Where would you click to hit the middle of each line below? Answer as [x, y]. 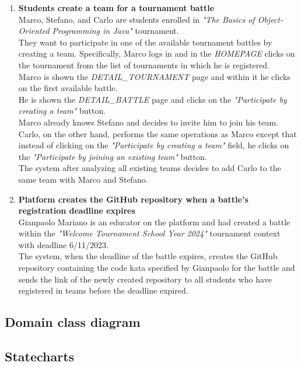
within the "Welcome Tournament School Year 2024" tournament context [149, 233]
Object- [270, 19]
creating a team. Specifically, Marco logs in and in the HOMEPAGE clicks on [157, 53]
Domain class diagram [73, 322]
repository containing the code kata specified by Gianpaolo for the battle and [157, 268]
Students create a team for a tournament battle [116, 8]
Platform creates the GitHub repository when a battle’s [133, 199]
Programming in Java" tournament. [116, 31]
